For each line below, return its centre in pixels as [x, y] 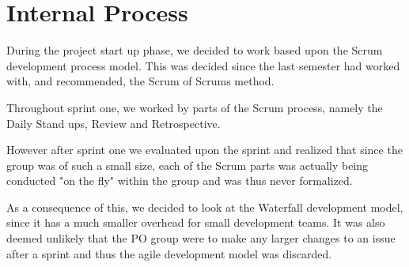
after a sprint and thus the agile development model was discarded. [169, 253]
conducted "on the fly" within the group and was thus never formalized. [180, 181]
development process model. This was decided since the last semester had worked [203, 65]
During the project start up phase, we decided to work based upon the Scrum [195, 50]
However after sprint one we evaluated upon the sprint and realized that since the [204, 150]
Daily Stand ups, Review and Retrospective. [114, 123]
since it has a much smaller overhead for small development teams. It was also [196, 222]
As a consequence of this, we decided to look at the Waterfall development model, [205, 207]
